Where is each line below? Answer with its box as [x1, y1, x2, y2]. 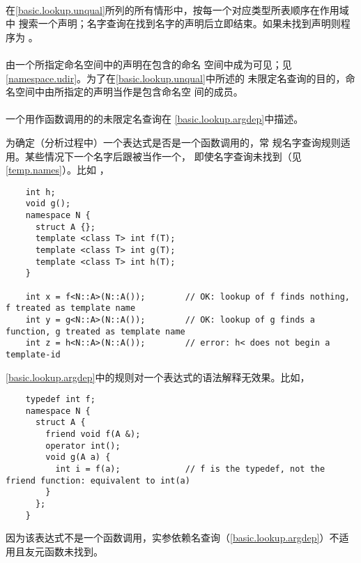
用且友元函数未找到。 [6, 543, 103, 558]
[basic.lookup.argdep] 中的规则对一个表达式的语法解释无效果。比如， [6, 369, 310, 384]
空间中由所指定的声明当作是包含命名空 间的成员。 [15, 84, 243, 99]
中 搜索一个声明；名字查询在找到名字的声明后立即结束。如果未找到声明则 [6, 16, 341, 31]
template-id [6, 349, 61, 360]
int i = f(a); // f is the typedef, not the [55, 464, 325, 475]
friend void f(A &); [45, 429, 141, 440]
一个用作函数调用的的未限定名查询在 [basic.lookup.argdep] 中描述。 [6, 111, 304, 126]
